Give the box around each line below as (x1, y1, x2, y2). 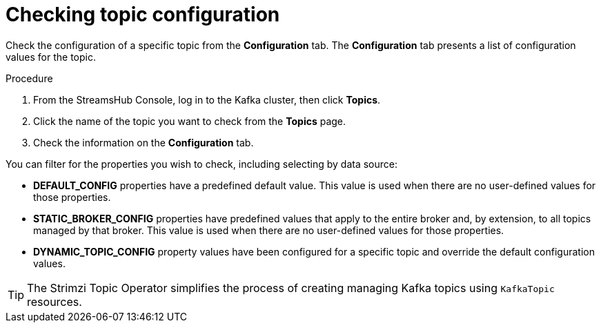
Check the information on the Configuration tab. (33, 136, 254, 148)
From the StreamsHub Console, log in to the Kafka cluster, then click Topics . (33, 93, 381, 106)
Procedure (6, 72, 53, 84)
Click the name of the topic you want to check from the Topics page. (33, 115, 346, 127)
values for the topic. (6, 50, 96, 63)
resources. (27, 294, 82, 309)
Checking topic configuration (6, 3, 280, 26)
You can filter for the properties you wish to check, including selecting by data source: (6, 157, 398, 170)
